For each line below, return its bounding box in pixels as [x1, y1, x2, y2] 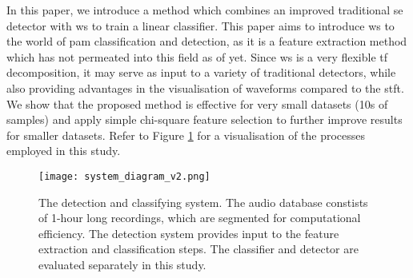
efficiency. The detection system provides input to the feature [38, 224, 339, 241]
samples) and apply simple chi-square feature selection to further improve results [6, 111, 403, 128]
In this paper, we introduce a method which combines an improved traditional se [6, 2, 403, 18]
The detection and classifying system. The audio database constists [38, 193, 368, 210]
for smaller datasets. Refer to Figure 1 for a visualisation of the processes [6, 126, 366, 143]
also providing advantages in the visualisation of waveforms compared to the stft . [6, 79, 404, 96]
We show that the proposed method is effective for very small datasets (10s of [6, 95, 388, 112]
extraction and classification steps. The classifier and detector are [38, 240, 359, 257]
